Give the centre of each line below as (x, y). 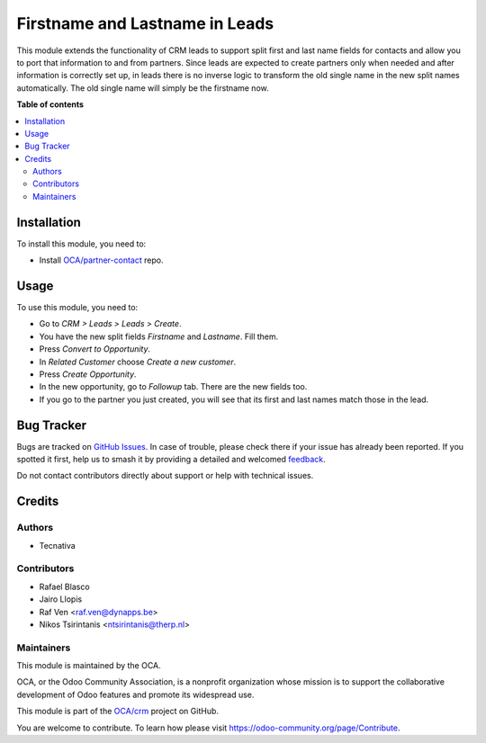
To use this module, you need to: (77, 308)
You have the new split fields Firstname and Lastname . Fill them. (159, 336)
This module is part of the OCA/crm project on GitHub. (118, 712)
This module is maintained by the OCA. (89, 666)
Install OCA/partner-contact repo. (101, 260)
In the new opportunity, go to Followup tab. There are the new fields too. (173, 387)
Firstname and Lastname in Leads (145, 23)
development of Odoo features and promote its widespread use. (135, 694)
